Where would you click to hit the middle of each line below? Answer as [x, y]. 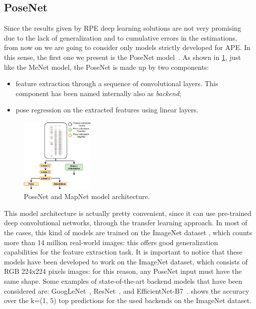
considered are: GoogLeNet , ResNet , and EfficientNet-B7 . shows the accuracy [127, 290]
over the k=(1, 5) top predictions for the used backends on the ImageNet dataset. [128, 300]
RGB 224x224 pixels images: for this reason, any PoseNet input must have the [123, 271]
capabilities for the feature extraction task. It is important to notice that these [123, 252]
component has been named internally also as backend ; [98, 93]
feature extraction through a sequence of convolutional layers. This [117, 83]
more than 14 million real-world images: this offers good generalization [111, 242]
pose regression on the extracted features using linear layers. [107, 110]
